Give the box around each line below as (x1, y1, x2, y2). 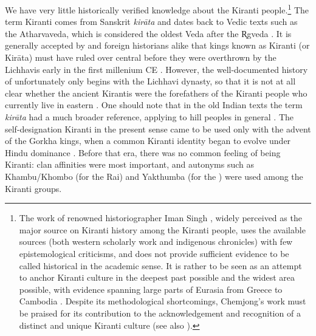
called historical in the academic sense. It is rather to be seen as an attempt (19, 259, 302, 272)
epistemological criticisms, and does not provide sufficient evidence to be (19, 247, 289, 259)
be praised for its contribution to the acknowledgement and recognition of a (19, 306, 301, 319)
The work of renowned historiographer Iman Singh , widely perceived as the (19, 211, 302, 224)
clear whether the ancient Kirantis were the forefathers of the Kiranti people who (5, 86, 307, 99)
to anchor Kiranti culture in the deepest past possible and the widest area (19, 271, 295, 284)
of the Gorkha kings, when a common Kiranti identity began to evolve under (5, 134, 291, 147)
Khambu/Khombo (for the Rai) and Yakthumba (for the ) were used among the (5, 170, 303, 182)
